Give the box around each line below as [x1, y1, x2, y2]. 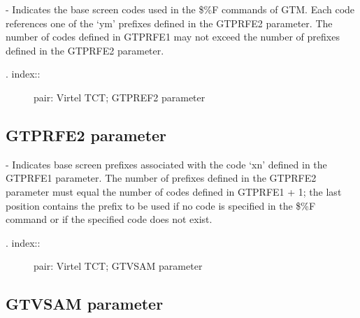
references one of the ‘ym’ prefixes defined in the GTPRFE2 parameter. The [6, 15, 333, 30]
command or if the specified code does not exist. [6, 212, 213, 226]
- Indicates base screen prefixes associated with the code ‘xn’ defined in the [6, 157, 327, 171]
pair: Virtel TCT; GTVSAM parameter [34, 259, 203, 273]
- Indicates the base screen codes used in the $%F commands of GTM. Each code [6, 2, 355, 16]
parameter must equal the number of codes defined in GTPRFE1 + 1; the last [6, 184, 342, 198]
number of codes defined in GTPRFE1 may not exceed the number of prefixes [6, 29, 340, 44]
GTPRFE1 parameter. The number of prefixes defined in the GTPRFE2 [6, 171, 317, 185]
